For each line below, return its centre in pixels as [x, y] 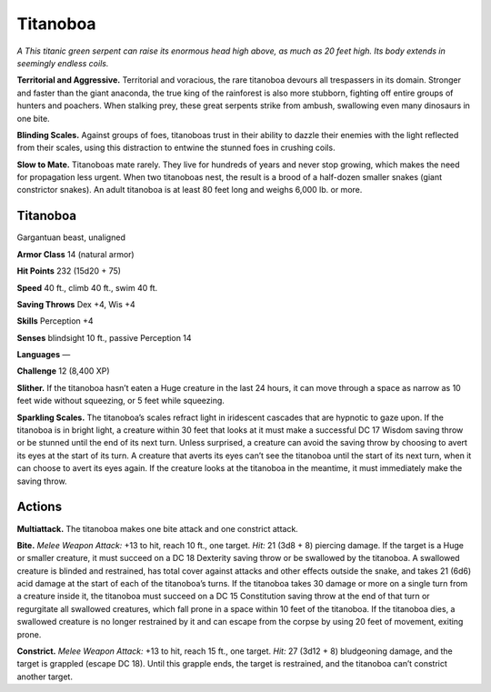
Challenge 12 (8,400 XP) [63, 371]
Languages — [44, 355]
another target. [45, 677]
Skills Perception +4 [55, 321]
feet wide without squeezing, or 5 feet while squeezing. [120, 401]
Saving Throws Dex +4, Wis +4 [76, 304]
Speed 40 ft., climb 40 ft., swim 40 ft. [87, 287]
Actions [40, 507]
